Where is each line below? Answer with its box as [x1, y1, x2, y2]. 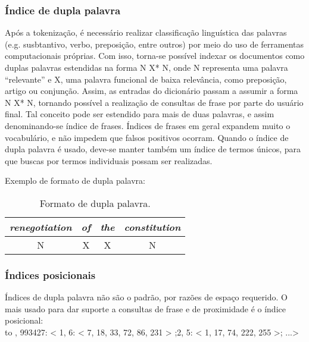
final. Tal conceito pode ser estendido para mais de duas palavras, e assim [5, 108, 274, 120]
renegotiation [10, 219, 72, 234]
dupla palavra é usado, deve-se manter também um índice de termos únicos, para [5, 143, 301, 155]
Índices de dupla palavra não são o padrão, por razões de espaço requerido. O [5, 291, 288, 303]
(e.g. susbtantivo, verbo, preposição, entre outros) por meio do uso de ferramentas [5, 37, 304, 50]
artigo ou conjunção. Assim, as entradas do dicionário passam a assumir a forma [5, 84, 298, 97]
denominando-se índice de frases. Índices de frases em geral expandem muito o [5, 119, 291, 131]
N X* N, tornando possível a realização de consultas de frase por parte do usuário [5, 96, 304, 108]
